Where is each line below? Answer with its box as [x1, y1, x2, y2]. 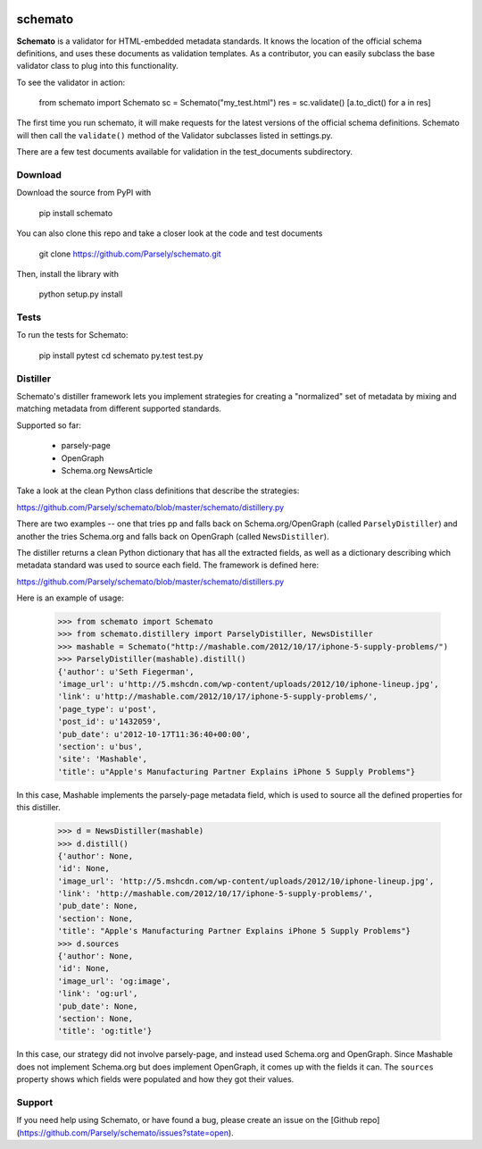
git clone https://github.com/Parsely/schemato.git [38, 248, 222, 259]
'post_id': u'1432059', [57, 717, 162, 727]
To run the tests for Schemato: [16, 330, 129, 340]
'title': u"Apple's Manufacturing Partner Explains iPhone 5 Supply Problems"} [57, 767, 416, 776]
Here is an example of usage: [16, 592, 124, 603]
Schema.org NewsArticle [61, 465, 154, 475]
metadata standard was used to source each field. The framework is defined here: [16, 559, 320, 571]
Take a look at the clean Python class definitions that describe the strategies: [16, 485, 300, 496]
